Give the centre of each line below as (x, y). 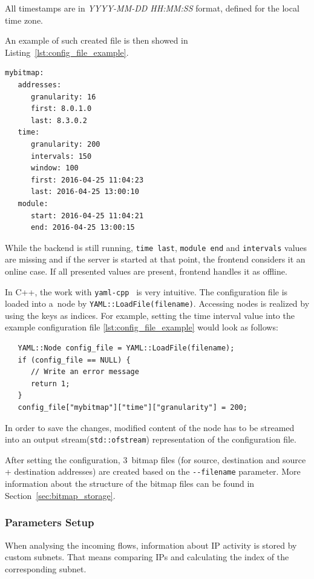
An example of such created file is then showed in (96, 40)
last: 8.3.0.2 (59, 120)
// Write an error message (85, 372)
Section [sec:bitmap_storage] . (60, 495)
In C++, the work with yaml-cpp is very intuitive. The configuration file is (146, 291)
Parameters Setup (50, 522)
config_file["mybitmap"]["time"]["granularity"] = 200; (132, 407)
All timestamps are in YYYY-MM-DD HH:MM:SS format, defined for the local (152, 8)
